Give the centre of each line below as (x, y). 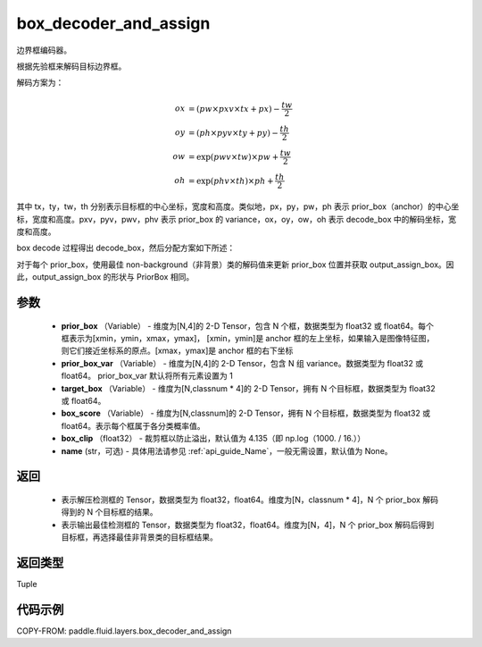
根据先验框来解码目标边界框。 (71, 66)
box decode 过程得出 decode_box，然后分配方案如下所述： (126, 248)
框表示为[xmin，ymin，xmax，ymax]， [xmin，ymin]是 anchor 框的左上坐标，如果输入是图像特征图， (248, 339)
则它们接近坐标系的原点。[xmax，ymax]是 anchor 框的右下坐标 (177, 351)
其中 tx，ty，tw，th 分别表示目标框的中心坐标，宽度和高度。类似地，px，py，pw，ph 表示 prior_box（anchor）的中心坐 (238, 206)
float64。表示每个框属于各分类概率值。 (133, 425)
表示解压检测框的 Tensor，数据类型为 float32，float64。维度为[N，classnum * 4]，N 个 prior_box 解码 (250, 500)
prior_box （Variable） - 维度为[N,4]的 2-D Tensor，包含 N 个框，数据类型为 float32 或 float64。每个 (248, 325)
